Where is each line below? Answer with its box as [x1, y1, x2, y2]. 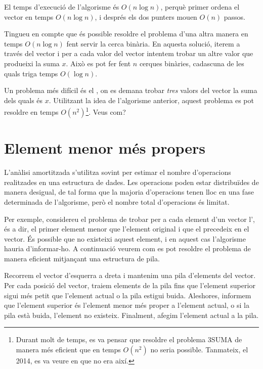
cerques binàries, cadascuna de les [139, 58, 244, 68]
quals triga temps [4, 68, 58, 78]
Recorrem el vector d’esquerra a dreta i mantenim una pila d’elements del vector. [4, 270, 256, 281]
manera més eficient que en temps [16, 344, 121, 355]
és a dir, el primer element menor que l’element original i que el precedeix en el [4, 223, 249, 234]
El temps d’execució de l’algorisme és [4, 2, 119, 12]
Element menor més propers [4, 137, 206, 158]
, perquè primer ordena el [160, 2, 240, 12]
